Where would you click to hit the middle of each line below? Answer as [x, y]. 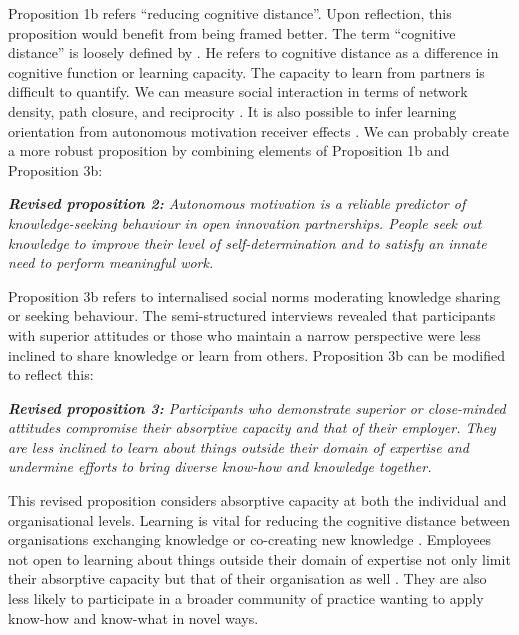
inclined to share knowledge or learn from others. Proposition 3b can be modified [256, 354]
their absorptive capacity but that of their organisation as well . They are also [247, 578]
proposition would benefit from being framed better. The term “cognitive [232, 32]
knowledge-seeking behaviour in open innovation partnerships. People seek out [245, 222]
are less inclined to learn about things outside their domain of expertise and [238, 446]
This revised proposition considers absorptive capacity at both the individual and [257, 500]
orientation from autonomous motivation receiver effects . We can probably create [258, 130]
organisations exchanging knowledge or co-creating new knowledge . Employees [250, 539]
